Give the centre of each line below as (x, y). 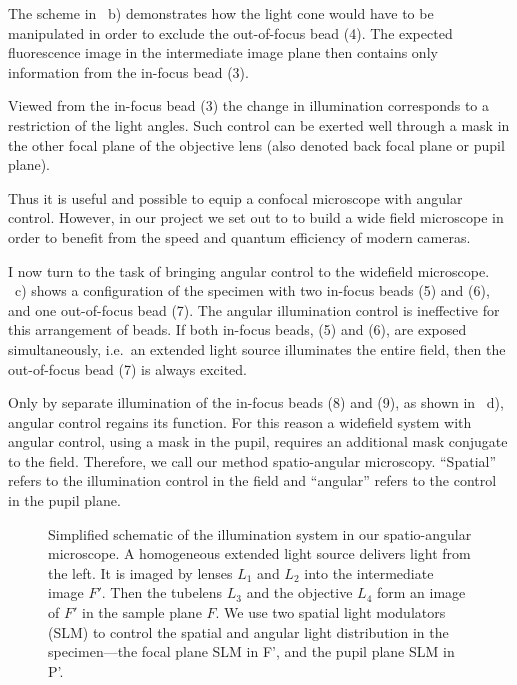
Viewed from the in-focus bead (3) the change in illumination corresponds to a (249, 105)
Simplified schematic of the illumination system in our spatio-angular (260, 533)
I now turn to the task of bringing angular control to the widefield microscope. (249, 270)
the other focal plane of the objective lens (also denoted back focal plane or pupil (256, 144)
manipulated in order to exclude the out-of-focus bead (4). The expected (230, 32)
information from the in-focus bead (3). (128, 71)
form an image (421, 592)
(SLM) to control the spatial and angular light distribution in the (248, 631)
